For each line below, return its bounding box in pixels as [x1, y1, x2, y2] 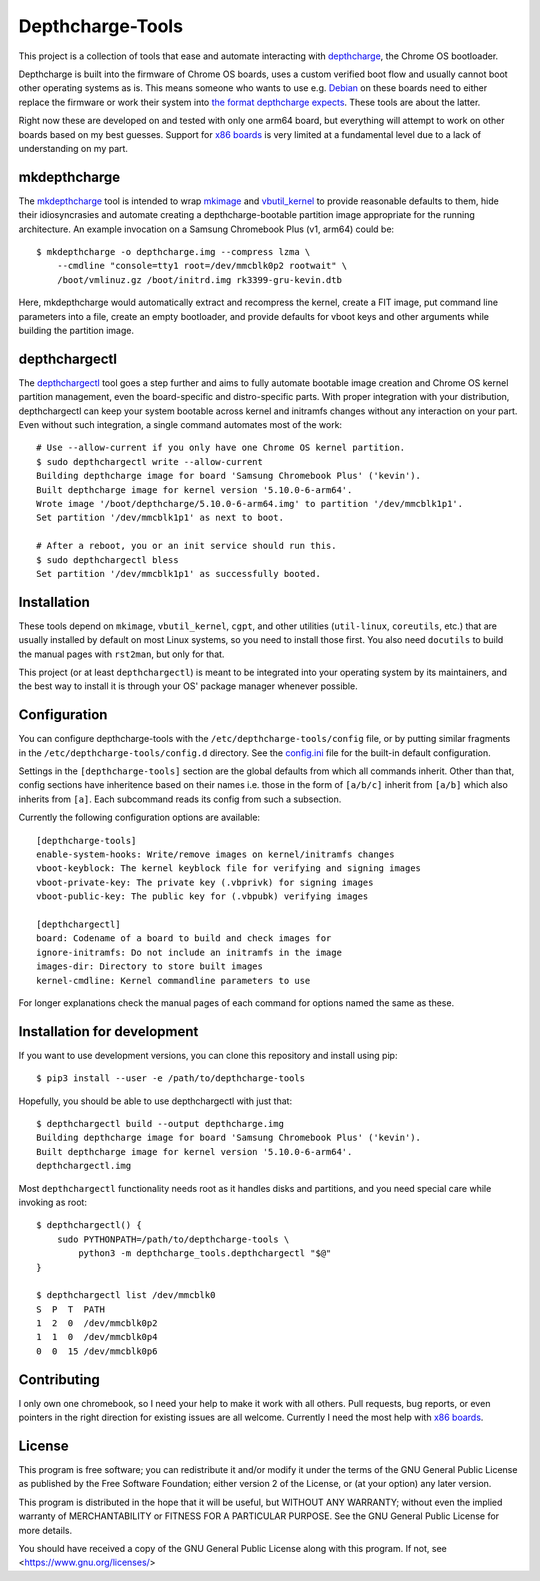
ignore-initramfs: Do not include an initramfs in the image [36, 946, 342, 958]
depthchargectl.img [36, 1160, 132, 1172]
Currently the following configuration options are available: [18, 811, 260, 824]
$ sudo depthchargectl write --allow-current [36, 456, 264, 467]
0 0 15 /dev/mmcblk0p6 [36, 1345, 158, 1357]
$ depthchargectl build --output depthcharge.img [36, 1118, 285, 1129]
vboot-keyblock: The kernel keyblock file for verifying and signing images [36, 863, 422, 874]
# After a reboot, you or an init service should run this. [36, 540, 337, 552]
